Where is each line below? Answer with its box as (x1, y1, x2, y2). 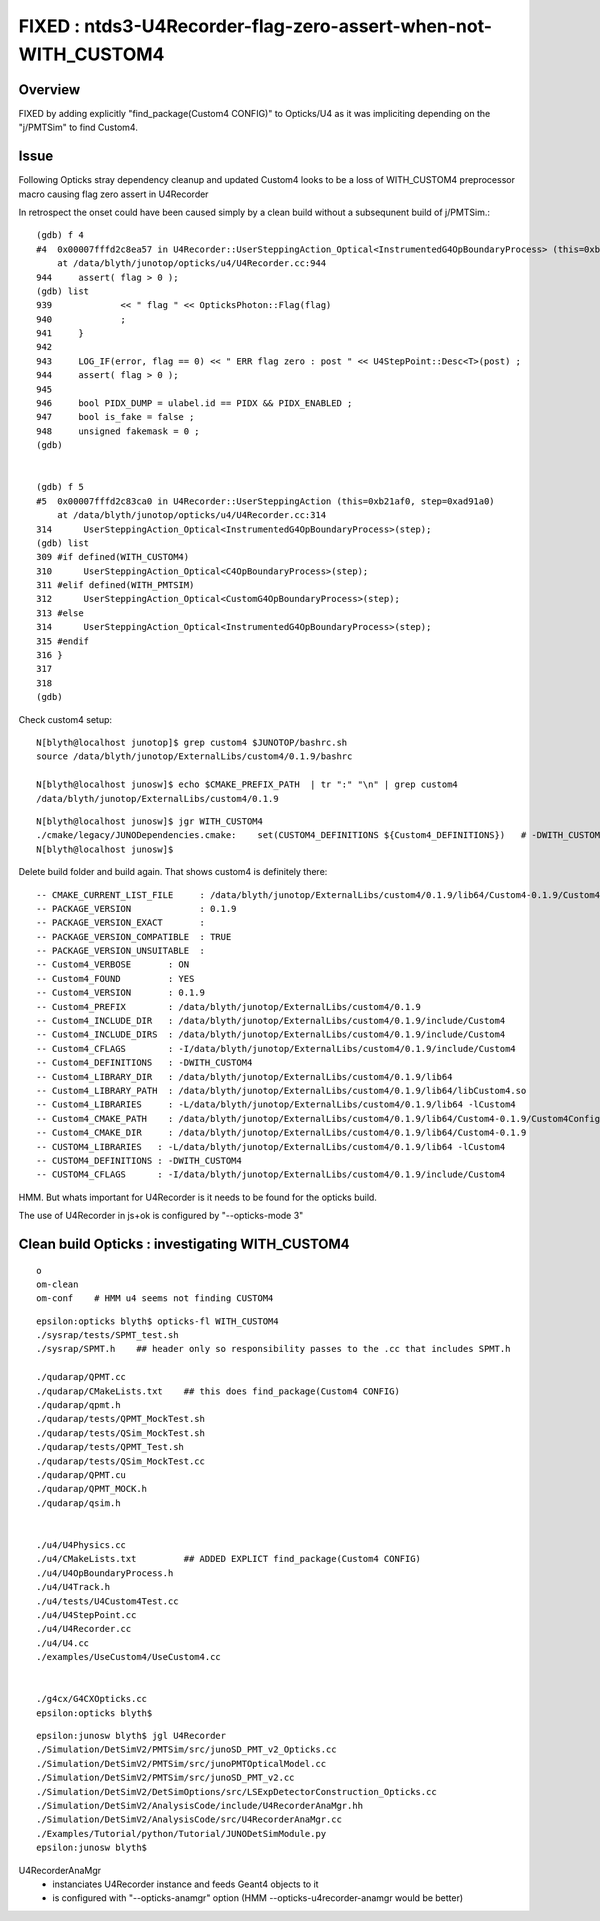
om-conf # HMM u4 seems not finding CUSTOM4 (36, 1293, 274, 1304)
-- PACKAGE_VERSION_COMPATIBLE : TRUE (36, 931, 232, 942)
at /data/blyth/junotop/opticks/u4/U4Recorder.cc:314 (56, 510, 327, 521)
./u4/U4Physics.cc (36, 1539, 127, 1550)
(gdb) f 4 (36, 230, 84, 241)
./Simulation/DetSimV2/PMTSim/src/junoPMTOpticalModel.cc (36, 1758, 327, 1769)
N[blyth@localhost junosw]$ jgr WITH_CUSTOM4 (36, 815, 264, 827)
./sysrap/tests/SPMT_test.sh (36, 1330, 179, 1341)
